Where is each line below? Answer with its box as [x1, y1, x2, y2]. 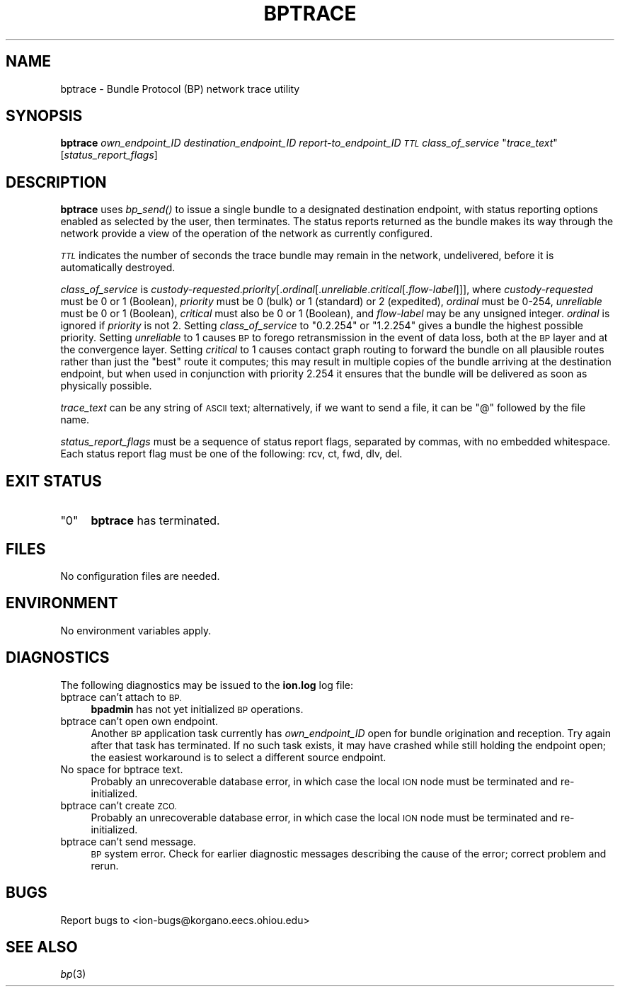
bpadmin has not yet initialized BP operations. [91, 702, 304, 715]
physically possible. [60, 380, 152, 392]
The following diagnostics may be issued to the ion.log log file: [60, 678, 353, 691]
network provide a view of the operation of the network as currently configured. [60, 227, 433, 240]
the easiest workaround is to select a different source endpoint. [91, 751, 386, 763]
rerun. [91, 859, 119, 872]
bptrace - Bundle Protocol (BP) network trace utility [60, 82, 300, 95]
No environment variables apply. [60, 624, 212, 637]
